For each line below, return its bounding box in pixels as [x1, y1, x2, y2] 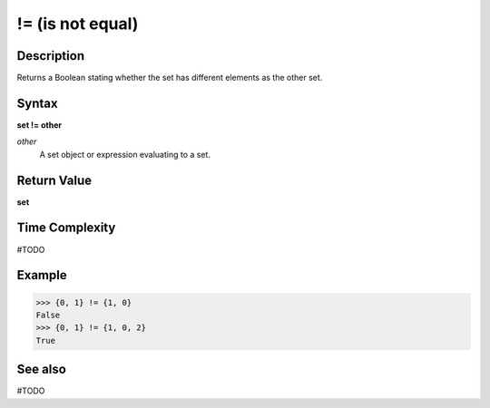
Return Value [16, 172, 93, 188]
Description [16, 48, 85, 63]
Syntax [16, 95, 58, 111]
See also [16, 362, 67, 377]
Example [16, 267, 67, 283]
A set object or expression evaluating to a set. [39, 149, 211, 160]
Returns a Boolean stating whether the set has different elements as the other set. [16, 73, 323, 83]
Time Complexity [16, 220, 116, 236]
